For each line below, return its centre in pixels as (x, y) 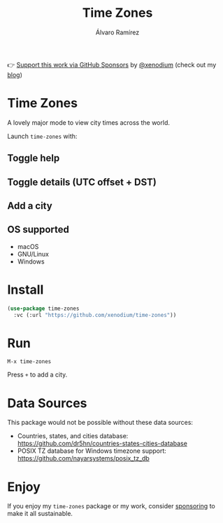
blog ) (15, 74)
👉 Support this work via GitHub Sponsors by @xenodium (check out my (112, 64)
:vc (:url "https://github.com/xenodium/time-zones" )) (95, 315)
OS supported (38, 230)
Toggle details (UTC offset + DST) (82, 182)
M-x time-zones (29, 362)
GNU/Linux (33, 254)
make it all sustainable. (40, 514)
